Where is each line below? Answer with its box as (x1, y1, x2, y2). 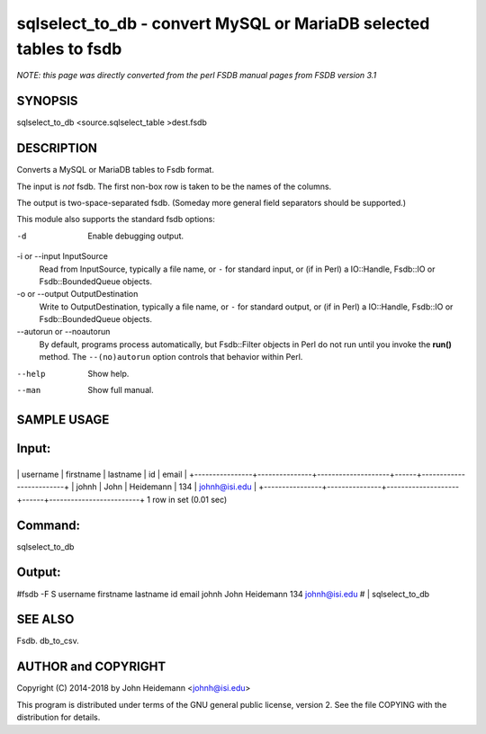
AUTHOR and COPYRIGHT (16, 659, 166, 675)
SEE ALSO (16, 612, 75, 627)
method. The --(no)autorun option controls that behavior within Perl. (39, 352, 303, 363)
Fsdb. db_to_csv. (16, 635, 80, 647)
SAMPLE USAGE (16, 412, 110, 427)
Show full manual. (87, 385, 154, 396)
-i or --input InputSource (16, 251, 108, 262)
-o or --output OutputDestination (16, 289, 139, 300)
